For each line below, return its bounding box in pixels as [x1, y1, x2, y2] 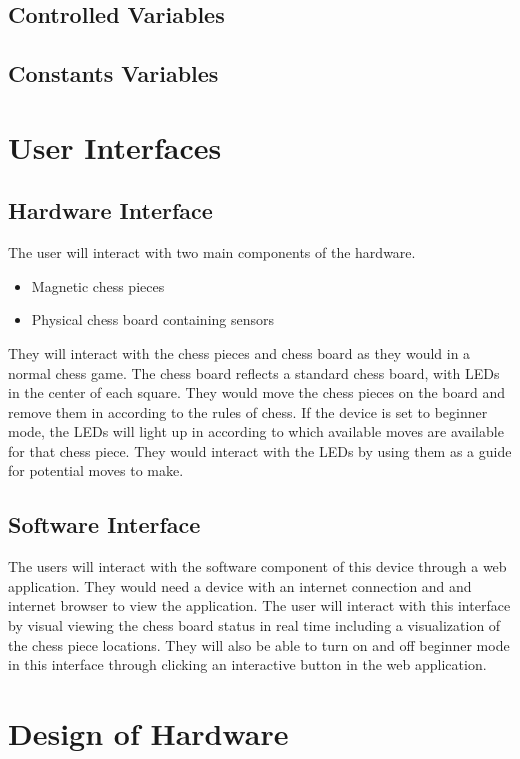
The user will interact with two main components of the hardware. [8, 242, 416, 263]
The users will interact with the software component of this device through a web [8, 556, 507, 577]
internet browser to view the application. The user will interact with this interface [8, 595, 511, 616]
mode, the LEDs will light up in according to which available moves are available [8, 421, 504, 442]
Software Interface [8, 509, 201, 540]
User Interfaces [8, 126, 222, 167]
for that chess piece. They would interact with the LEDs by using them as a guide [8, 440, 512, 461]
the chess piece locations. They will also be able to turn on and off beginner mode [8, 634, 510, 655]
